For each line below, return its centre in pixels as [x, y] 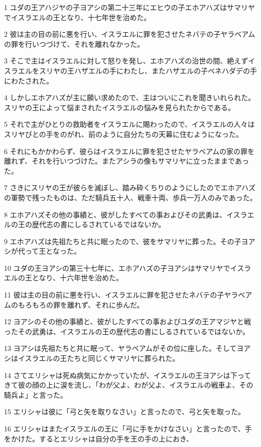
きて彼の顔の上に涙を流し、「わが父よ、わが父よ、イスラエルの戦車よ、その [129, 385]
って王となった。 [53, 251]
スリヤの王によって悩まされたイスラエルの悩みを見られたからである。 [119, 107]
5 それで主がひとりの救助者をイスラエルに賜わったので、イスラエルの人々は [129, 124]
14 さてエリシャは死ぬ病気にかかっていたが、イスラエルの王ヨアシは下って [127, 375]
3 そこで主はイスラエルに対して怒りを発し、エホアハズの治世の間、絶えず [126, 61]
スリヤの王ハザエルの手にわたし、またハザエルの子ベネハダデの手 [148, 70]
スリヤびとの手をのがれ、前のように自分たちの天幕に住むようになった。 [123, 134]
